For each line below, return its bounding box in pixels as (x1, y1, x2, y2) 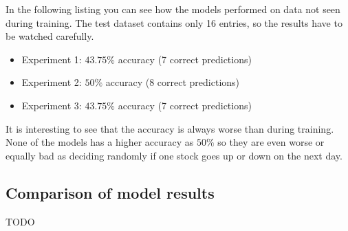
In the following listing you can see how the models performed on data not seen (6, 2, 340, 16)
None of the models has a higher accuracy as (6, 135, 194, 149)
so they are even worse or (217, 135, 325, 149)
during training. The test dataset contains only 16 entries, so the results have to (6, 15, 342, 30)
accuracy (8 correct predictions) (105, 75, 240, 89)
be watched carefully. (6, 29, 94, 43)
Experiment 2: (21, 75, 82, 89)
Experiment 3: (21, 98, 82, 112)
